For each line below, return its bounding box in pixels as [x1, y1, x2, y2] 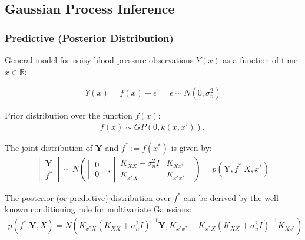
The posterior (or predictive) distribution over [5, 191, 171, 203]
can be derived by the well [183, 191, 279, 203]
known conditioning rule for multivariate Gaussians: [5, 203, 192, 215]
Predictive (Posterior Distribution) [5, 30, 174, 45]
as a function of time [223, 54, 298, 65]
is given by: [171, 141, 212, 153]
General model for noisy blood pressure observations [5, 54, 194, 65]
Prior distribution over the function [5, 109, 132, 121]
